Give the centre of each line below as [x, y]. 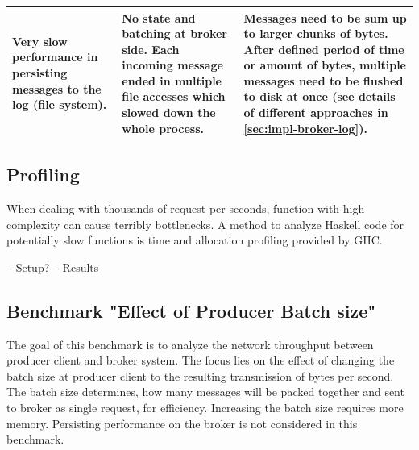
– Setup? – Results [53, 267]
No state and [159, 17]
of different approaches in [316, 112]
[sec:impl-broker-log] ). [305, 128]
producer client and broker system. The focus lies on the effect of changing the [201, 360]
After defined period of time [324, 49]
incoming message [172, 65]
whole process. [163, 128]
